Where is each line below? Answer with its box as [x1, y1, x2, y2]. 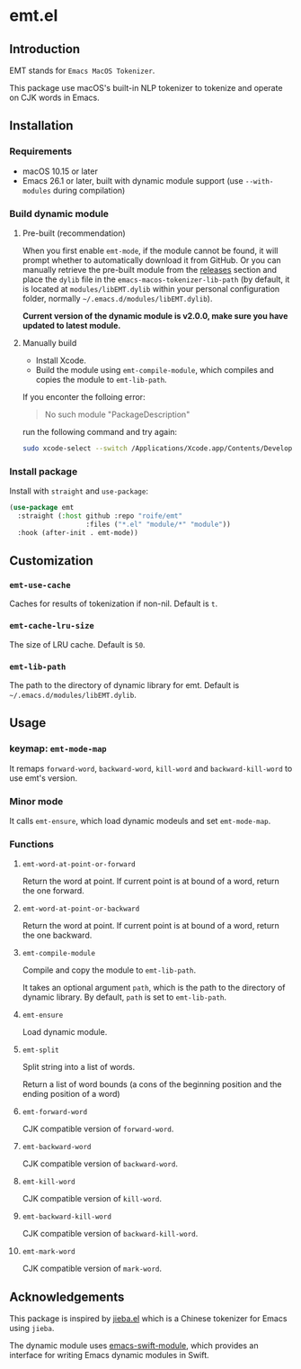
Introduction [9, 41, 81, 57]
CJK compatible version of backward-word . [22, 1158, 178, 1169]
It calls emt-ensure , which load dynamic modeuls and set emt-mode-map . [9, 815, 271, 826]
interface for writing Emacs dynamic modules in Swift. [9, 1350, 209, 1361]
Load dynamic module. [22, 1027, 108, 1038]
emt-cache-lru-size [9, 621, 94, 631]
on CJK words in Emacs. [9, 92, 101, 103]
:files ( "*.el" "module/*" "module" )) [85, 520, 231, 529]
